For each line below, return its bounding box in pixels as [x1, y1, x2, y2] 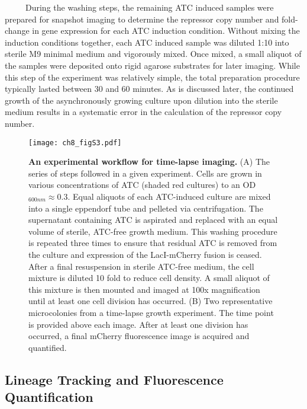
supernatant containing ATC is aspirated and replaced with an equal [28, 213, 278, 226]
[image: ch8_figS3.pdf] [28, 138, 122, 147]
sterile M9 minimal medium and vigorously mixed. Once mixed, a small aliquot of [5, 47, 302, 60]
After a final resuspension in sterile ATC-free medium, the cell [28, 260, 254, 272]
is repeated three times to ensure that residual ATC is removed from [28, 237, 277, 249]
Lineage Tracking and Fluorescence [5, 370, 224, 388]
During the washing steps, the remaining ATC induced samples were [25, 1, 274, 13]
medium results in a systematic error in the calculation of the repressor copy [5, 106, 282, 118]
